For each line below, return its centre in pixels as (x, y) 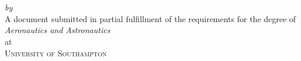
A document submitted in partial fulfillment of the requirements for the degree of (150, 18)
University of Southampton (56, 53)
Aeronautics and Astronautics (58, 30)
